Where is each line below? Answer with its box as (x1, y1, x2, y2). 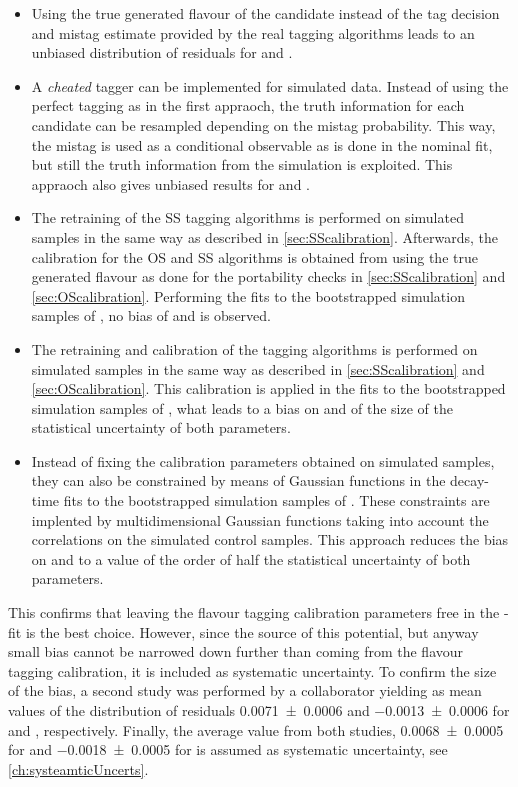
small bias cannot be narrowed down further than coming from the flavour (8, 641, 464, 662)
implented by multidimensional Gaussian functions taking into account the (31, 509, 489, 530)
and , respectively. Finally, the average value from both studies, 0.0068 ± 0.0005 (8, 719, 504, 740)
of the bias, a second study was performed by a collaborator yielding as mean (8, 680, 482, 701)
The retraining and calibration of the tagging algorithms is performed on (31, 338, 478, 359)
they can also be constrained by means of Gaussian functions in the (31, 470, 446, 491)
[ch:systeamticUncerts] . (8, 758, 149, 779)
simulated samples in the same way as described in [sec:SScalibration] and (31, 358, 485, 379)
